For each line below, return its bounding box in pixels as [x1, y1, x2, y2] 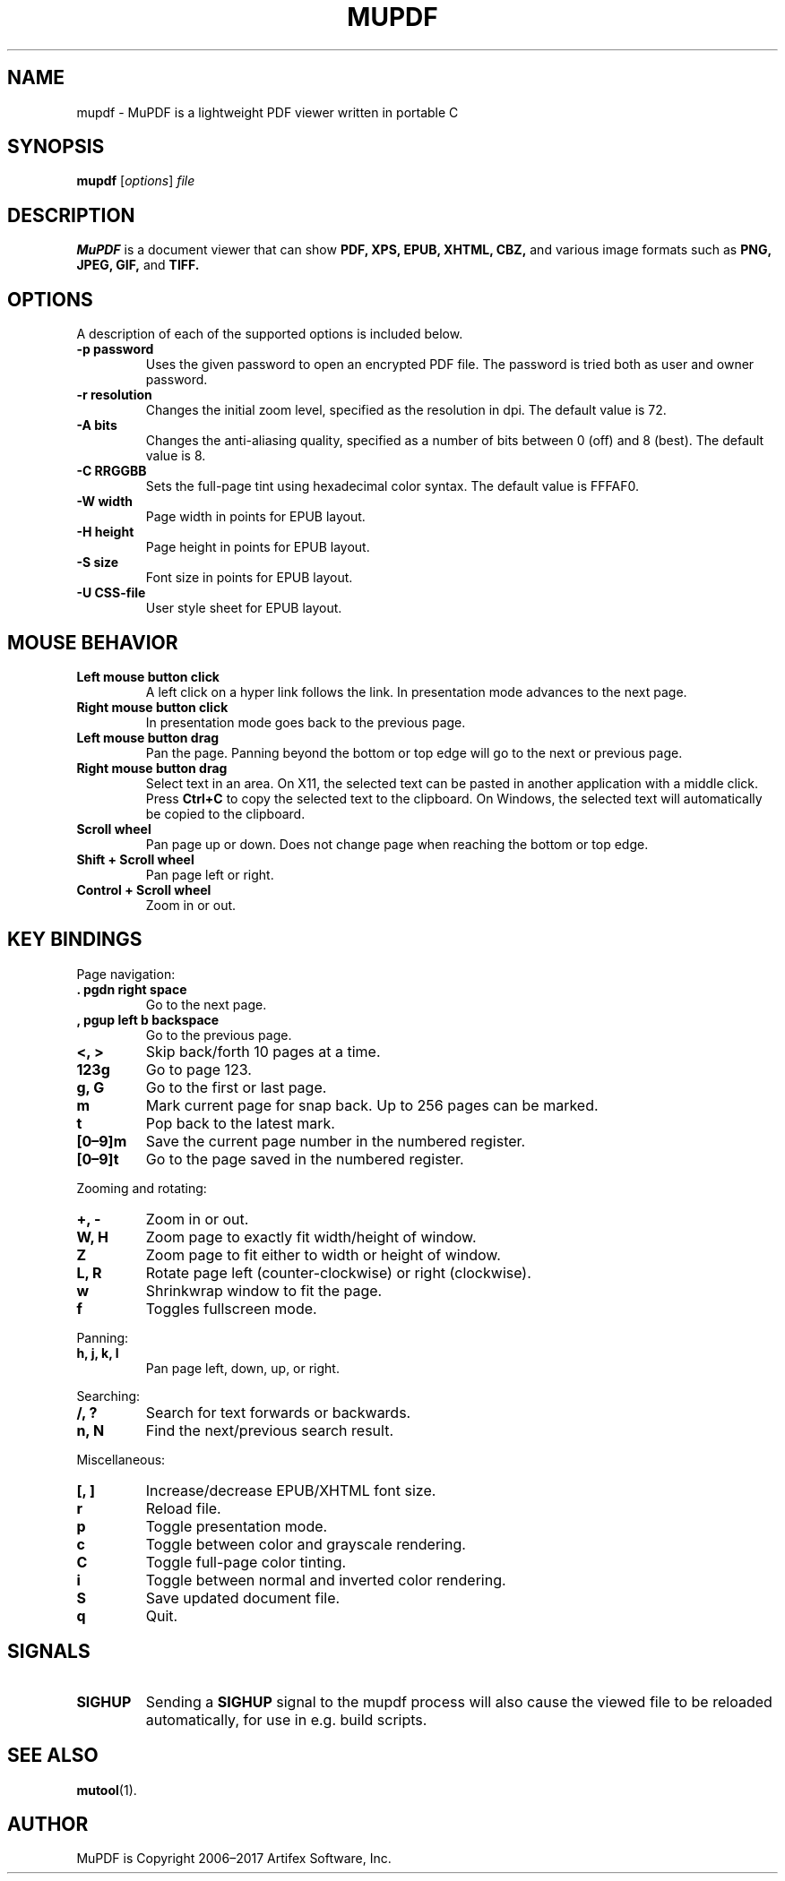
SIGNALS [7, 1640, 91, 1663]
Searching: [76, 1387, 141, 1404]
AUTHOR [7, 1812, 89, 1835]
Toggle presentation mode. [145, 1516, 328, 1535]
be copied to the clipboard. [145, 805, 306, 821]
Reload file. [145, 1499, 221, 1517]
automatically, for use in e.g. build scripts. [145, 1710, 427, 1729]
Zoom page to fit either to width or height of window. [145, 1245, 501, 1264]
